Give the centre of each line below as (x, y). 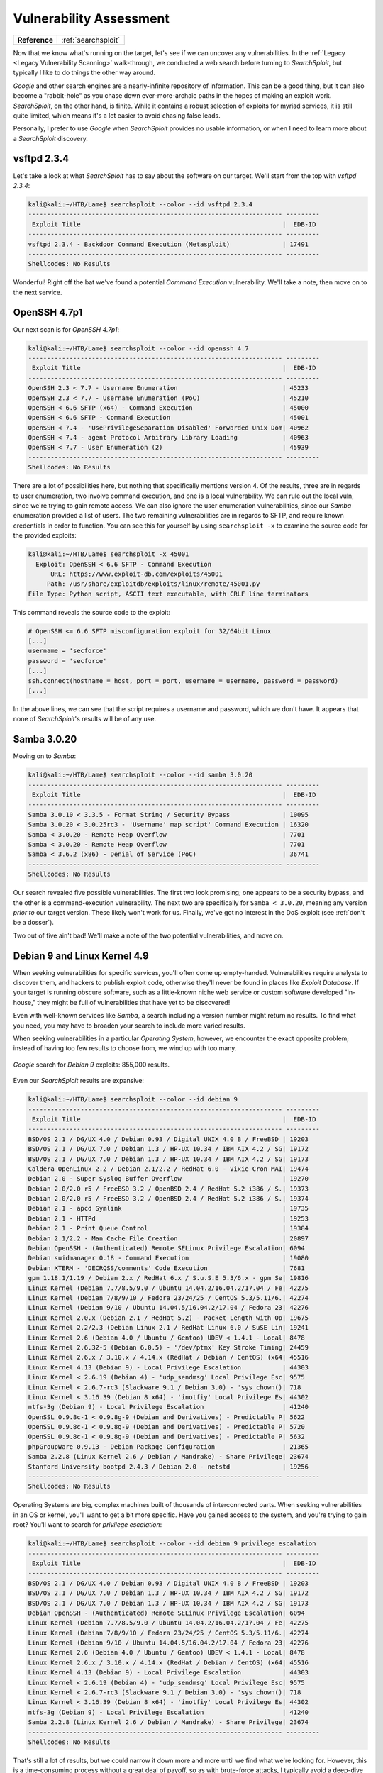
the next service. (38, 292)
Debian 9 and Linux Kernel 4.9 (81, 956)
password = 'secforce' (67, 661)
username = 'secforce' (67, 651)
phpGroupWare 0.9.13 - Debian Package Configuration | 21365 (168, 1446)
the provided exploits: (45, 535)
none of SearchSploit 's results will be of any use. (84, 719)
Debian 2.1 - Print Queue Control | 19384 (168, 1228)
